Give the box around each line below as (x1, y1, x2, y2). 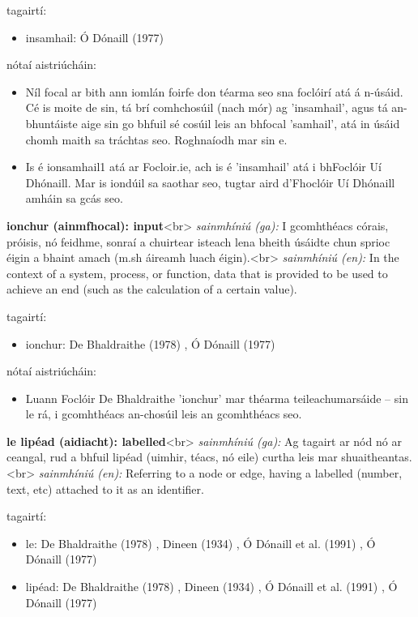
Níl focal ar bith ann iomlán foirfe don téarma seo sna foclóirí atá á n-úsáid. (25, 83, 403, 100)
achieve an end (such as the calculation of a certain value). (6, 281, 297, 298)
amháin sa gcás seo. (25, 190, 123, 207)
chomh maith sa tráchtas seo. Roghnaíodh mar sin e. (25, 131, 288, 148)
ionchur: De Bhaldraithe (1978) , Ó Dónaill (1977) (25, 335, 275, 352)
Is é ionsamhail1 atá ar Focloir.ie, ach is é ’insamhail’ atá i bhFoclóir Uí (25, 158, 382, 175)
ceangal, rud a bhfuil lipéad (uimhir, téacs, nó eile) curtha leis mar (6, 448, 338, 465)
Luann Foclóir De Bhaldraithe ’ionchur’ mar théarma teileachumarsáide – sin (25, 389, 408, 406)
